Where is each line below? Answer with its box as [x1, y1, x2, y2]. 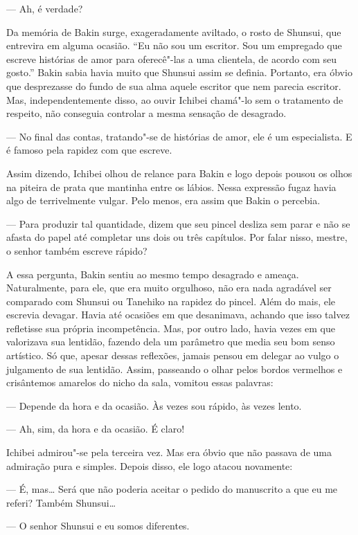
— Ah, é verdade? [6, 1, 83, 15]
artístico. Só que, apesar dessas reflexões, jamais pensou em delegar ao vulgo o [6, 348, 339, 363]
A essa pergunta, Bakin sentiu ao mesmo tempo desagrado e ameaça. [6, 266, 299, 281]
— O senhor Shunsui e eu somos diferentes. [6, 518, 190, 533]
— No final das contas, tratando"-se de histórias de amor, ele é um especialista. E [6, 129, 352, 143]
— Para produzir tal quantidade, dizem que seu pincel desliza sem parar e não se [6, 216, 350, 230]
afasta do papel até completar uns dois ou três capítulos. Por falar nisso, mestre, [6, 230, 348, 244]
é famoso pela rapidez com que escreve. [6, 143, 172, 157]
